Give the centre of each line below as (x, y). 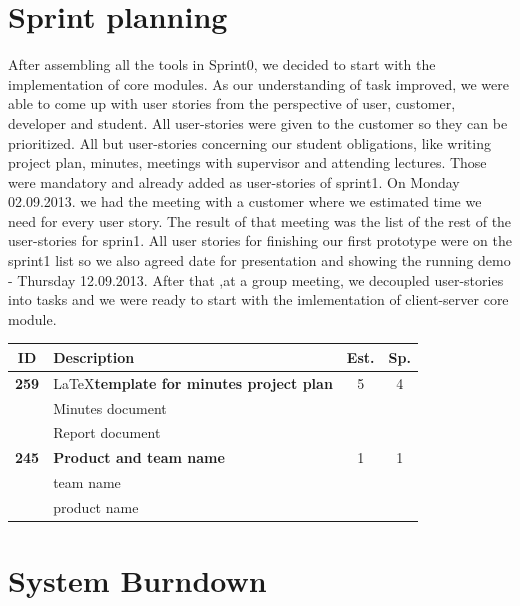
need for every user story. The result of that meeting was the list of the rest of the (260, 220)
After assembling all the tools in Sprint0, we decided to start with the (222, 64)
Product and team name (139, 457)
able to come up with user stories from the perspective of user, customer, (232, 103)
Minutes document (110, 407)
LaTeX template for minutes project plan (193, 382)
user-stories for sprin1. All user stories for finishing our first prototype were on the (260, 240)
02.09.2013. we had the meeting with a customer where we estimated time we (245, 201)
